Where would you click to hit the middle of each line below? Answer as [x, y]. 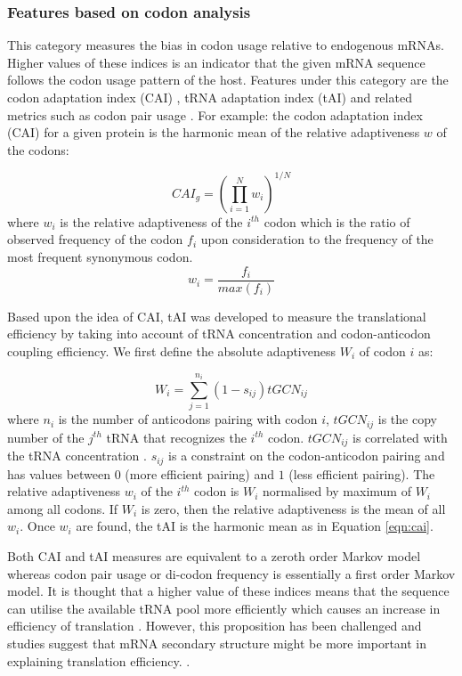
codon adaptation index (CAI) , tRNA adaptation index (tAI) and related [210, 97]
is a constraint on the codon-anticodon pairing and [307, 456]
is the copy [407, 419]
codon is [217, 491]
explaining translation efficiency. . [99, 660]
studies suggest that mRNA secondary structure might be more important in [217, 643]
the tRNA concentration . [77, 456]
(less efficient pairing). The [362, 473]
